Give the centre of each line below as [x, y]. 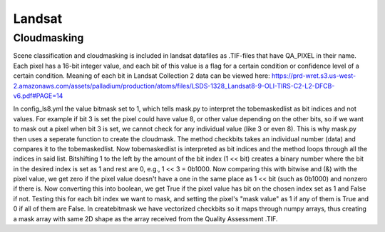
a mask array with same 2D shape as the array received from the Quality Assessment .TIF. [145, 218]
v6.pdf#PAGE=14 [38, 96]
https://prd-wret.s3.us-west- [314, 76]
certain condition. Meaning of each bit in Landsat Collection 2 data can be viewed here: [142, 76]
